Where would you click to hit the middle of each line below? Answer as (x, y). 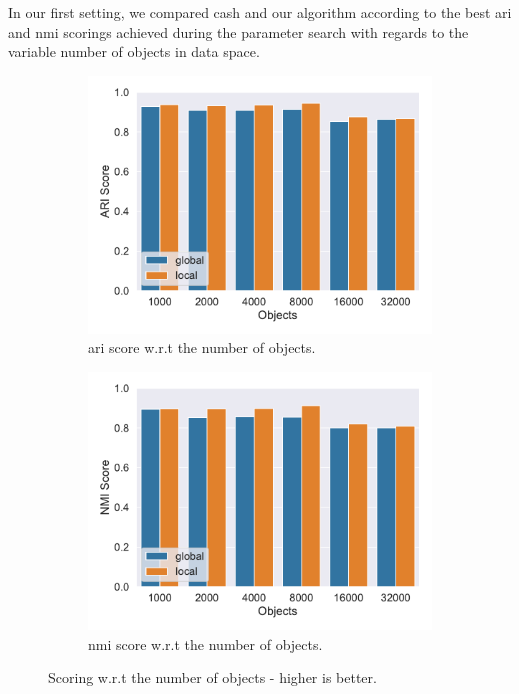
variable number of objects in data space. (134, 51)
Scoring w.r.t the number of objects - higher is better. (212, 677)
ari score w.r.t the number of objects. (202, 347)
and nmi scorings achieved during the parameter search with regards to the (238, 31)
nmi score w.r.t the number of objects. (205, 643)
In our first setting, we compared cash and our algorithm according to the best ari (260, 12)
